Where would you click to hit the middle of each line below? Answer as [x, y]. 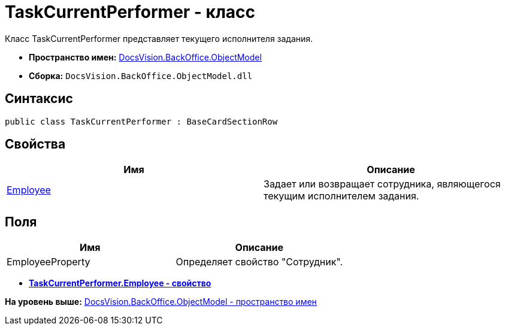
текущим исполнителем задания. [341, 196]
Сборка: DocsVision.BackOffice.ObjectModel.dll [141, 75]
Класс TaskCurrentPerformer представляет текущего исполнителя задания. [159, 38]
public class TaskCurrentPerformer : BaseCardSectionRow [141, 121]
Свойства [35, 144]
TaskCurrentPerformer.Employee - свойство [120, 283]
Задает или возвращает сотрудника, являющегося [382, 184]
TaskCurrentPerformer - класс [130, 12]
